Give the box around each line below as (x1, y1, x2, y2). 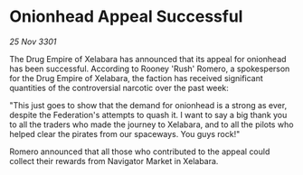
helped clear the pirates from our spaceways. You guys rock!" (9, 128, 241, 139)
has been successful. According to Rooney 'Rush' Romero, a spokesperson (9, 63, 290, 74)
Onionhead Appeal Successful (9, 6, 243, 27)
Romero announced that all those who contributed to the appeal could (9, 146, 270, 157)
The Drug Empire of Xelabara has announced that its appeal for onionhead (9, 53, 287, 64)
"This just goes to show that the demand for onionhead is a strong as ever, (9, 99, 288, 110)
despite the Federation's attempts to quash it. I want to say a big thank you (9, 109, 288, 120)
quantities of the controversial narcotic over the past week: (9, 82, 229, 93)
